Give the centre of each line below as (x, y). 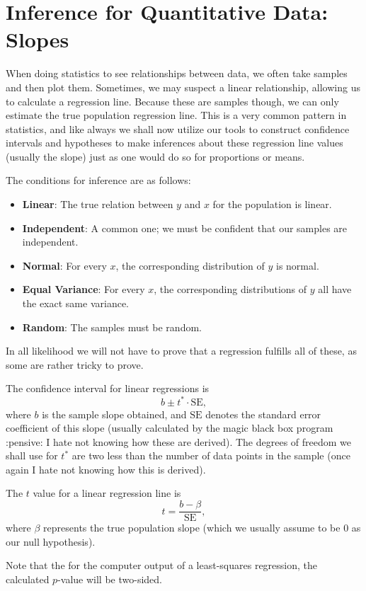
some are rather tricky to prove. (75, 364)
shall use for (32, 455)
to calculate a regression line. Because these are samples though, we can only (172, 101)
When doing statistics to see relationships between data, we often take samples (177, 73)
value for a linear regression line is (107, 493)
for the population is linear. (272, 204)
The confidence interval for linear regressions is (108, 388)
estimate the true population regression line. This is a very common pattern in (176, 115)
